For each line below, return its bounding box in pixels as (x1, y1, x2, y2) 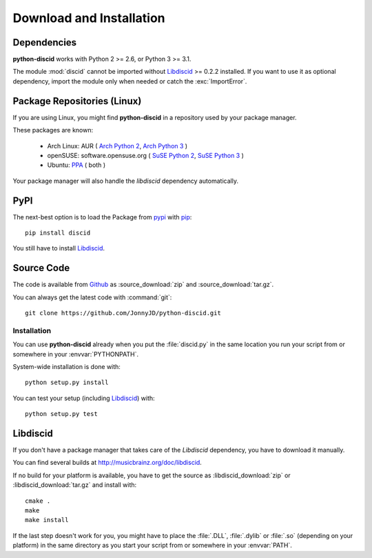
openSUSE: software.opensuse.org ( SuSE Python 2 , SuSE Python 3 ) (47, 151, 245, 159)
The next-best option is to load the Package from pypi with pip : (12, 212, 192, 221)
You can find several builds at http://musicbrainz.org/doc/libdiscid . (12, 459, 203, 467)
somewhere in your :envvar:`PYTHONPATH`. (12, 350, 139, 358)
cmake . (25, 497, 51, 505)
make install (25, 516, 69, 524)
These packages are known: (12, 126, 94, 134)
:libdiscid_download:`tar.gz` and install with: (12, 481, 137, 489)
